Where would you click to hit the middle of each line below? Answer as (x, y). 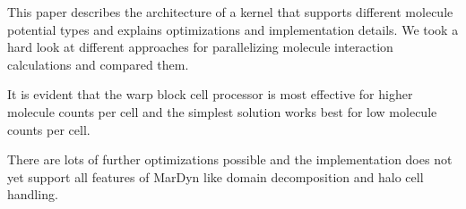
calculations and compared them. (98, 64)
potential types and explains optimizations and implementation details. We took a (233, 29)
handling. (33, 194)
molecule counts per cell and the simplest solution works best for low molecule (222, 111)
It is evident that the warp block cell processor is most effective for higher (210, 94)
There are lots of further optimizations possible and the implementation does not (230, 159)
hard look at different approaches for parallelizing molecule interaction (200, 47)
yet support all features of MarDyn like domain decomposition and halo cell (216, 176)
